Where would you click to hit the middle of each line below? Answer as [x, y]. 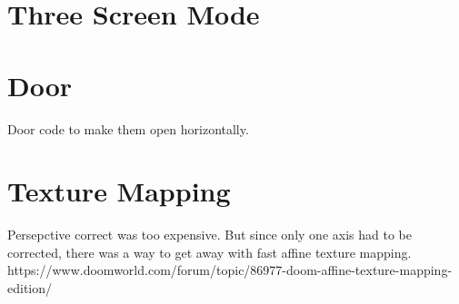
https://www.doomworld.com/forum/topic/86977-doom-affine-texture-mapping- [230, 270]
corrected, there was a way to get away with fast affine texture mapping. [210, 252]
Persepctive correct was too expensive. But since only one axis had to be [210, 235]
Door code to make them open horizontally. [128, 128]
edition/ [30, 288]
